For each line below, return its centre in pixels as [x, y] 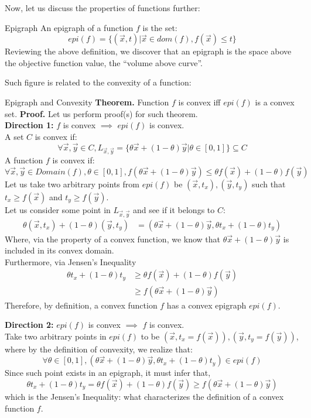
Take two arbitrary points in [56, 336]
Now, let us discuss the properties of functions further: [102, 8]
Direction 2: [29, 325]
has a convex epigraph [206, 305]
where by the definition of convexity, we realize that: [99, 349]
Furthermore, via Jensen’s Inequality [71, 261]
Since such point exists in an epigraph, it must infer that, [108, 373]
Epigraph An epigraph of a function [69, 27]
